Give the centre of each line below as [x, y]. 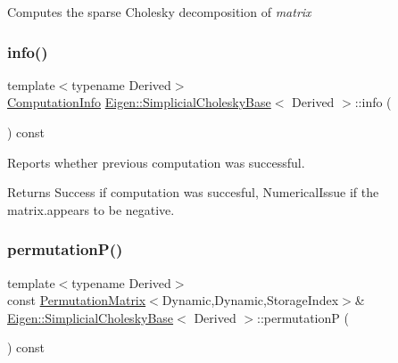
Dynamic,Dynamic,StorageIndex [250, 300]
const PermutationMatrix [77, 300]
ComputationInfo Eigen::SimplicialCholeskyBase [139, 102]
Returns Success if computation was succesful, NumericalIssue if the [193, 192]
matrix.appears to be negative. [91, 209]
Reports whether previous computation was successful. [156, 162]
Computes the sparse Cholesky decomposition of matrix [159, 12]
